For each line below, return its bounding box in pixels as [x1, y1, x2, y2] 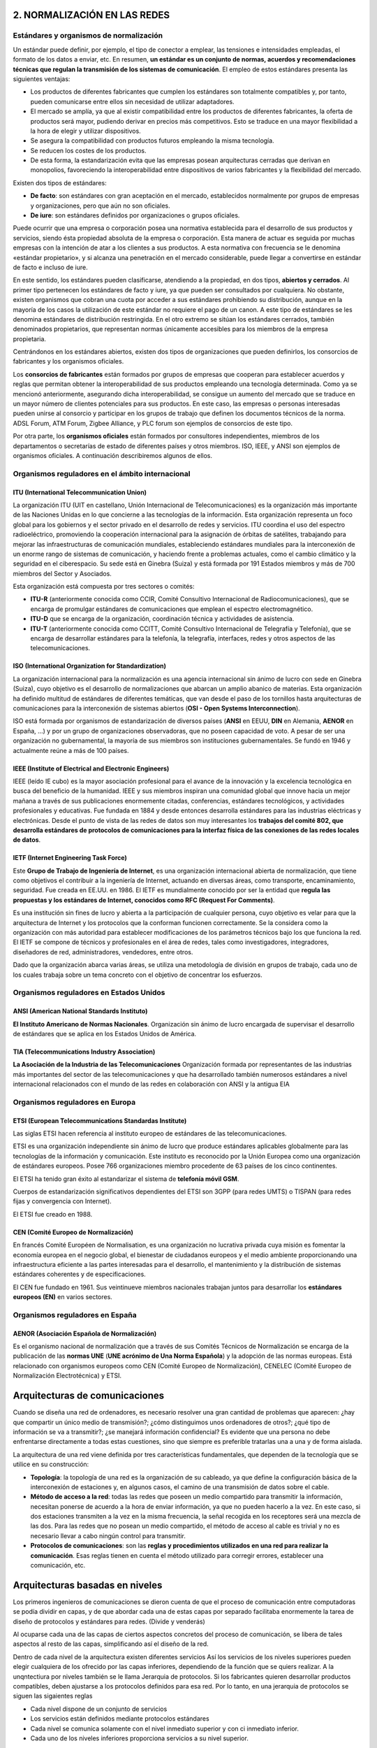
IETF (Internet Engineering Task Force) [13, 854, 127, 862]
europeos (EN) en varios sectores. [13, 1293, 113, 1301]
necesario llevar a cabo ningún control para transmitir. [30, 1531, 186, 1540]
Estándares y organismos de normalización [13, 31, 163, 41]
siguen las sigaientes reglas [13, 1692, 94, 1700]
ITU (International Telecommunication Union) [13, 488, 147, 496]
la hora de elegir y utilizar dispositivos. [30, 127, 141, 135]
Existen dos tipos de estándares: [13, 178, 108, 187]
